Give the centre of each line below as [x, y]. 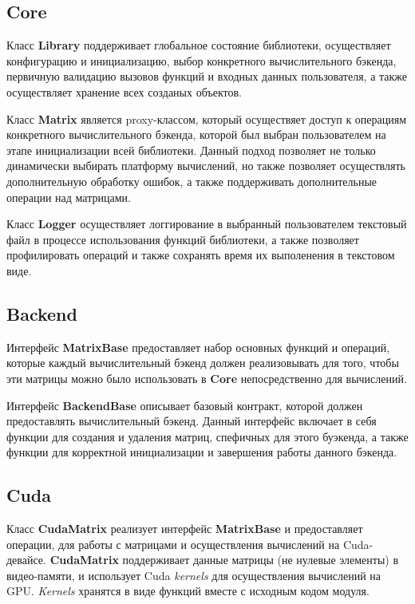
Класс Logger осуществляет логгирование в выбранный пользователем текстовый [207, 224]
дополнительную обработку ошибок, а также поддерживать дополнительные [192, 181]
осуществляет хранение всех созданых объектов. [124, 91]
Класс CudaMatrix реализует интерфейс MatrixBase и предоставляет [185, 529]
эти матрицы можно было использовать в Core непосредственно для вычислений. [207, 378]
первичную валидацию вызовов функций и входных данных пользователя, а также [207, 76]
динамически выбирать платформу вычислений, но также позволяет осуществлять [206, 166]
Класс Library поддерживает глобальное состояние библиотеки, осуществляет [199, 45]
